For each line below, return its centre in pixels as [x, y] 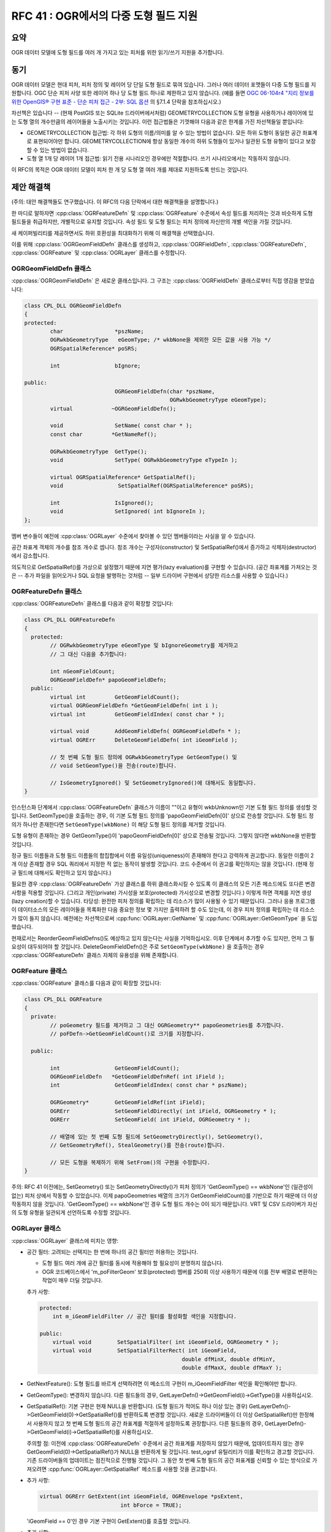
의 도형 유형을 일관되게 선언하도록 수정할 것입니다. [71, 1213]
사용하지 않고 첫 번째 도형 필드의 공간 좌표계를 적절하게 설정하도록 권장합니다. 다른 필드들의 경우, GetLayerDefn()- [169, 1423]
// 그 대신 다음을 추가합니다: [89, 654]
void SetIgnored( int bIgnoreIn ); [127, 511]
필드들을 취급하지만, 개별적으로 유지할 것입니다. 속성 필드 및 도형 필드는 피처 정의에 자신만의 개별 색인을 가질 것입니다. [152, 222]
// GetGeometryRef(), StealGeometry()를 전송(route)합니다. [138, 1145]
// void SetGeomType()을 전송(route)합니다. [113, 765]
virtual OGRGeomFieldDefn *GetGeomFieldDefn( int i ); [134, 706]
